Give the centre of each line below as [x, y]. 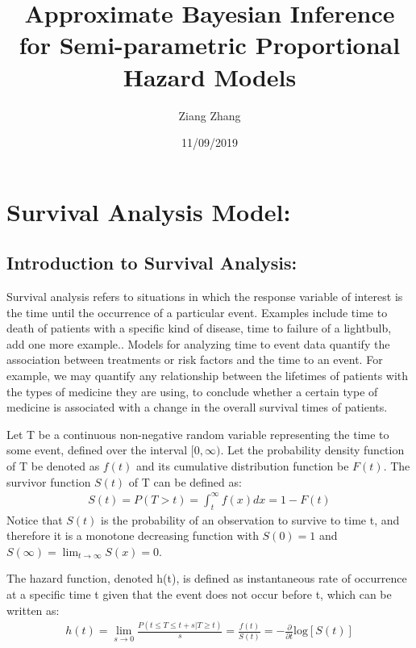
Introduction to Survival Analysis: [152, 263]
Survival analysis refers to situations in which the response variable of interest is [205, 297]
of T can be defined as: [185, 481]
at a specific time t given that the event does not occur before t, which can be [199, 594]
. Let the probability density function [312, 450]
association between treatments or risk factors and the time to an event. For [195, 360]
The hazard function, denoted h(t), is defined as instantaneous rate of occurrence [207, 578]
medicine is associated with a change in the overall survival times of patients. [197, 407]
